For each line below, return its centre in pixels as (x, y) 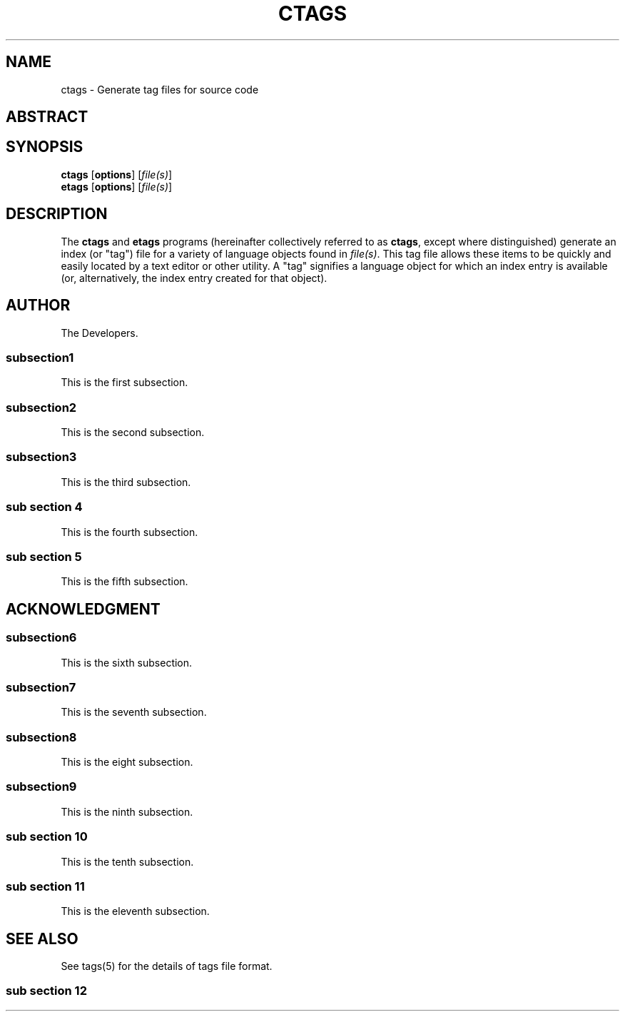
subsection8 (41, 737)
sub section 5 (44, 556)
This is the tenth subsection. (127, 861)
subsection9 (41, 787)
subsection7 (41, 687)
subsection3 (41, 457)
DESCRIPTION (57, 214)
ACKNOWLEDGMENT (83, 609)
